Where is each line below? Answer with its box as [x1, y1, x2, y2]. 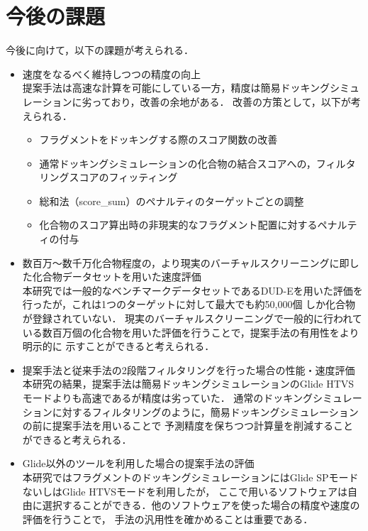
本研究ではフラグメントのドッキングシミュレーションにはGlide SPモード [22, 469, 359, 484]
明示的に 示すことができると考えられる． [22, 339, 215, 354]
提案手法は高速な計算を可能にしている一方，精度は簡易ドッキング [22, 80, 330, 95]
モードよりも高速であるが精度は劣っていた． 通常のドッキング [22, 390, 313, 405]
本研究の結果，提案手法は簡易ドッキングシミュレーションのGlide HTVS [22, 376, 355, 391]
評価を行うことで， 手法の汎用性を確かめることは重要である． [22, 511, 313, 526]
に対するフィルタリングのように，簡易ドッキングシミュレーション [52, 404, 359, 419]
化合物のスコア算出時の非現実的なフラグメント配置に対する [39, 217, 318, 232]
